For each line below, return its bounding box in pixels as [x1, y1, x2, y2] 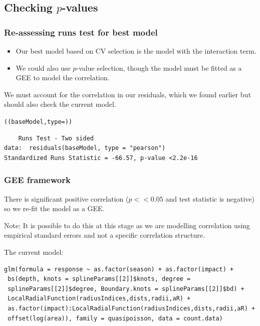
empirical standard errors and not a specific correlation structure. [4, 230, 205, 240]
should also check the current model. [4, 99, 116, 109]
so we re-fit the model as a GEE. [4, 203, 105, 214]
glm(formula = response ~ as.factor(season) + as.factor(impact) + [4, 265, 234, 273]
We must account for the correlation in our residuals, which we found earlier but [4, 89, 251, 99]
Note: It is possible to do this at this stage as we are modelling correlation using [4, 220, 250, 230]
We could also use [16, 62, 71, 73]
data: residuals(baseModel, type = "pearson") [4, 144, 166, 152]
